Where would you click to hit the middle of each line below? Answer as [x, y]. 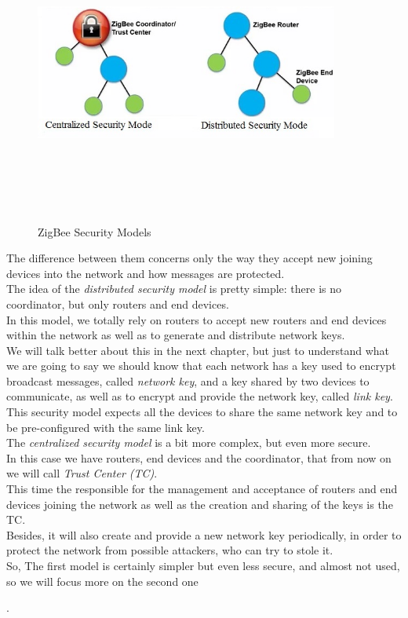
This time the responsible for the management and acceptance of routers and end [202, 489]
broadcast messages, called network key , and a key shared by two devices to [188, 380]
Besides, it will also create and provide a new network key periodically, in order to [204, 534]
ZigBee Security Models [95, 231]
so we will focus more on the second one [102, 581]
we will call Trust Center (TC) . [82, 473]
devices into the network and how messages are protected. [146, 273]
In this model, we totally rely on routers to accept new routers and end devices [197, 319]
